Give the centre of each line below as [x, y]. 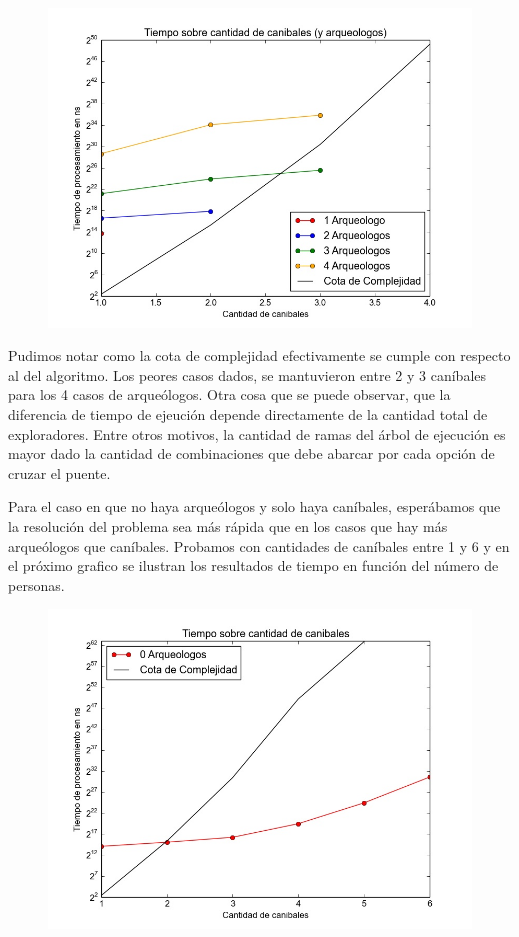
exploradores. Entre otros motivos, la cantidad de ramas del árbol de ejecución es [257, 433]
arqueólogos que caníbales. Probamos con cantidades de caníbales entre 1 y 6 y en [259, 545]
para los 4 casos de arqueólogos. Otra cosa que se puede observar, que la [229, 394]
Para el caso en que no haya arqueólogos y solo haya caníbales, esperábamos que [254, 506]
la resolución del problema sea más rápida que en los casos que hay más [228, 525]
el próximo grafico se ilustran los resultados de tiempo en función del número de [253, 565]
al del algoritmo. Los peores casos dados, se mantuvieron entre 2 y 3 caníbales [247, 374]
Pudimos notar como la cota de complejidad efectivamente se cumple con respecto [259, 355]
